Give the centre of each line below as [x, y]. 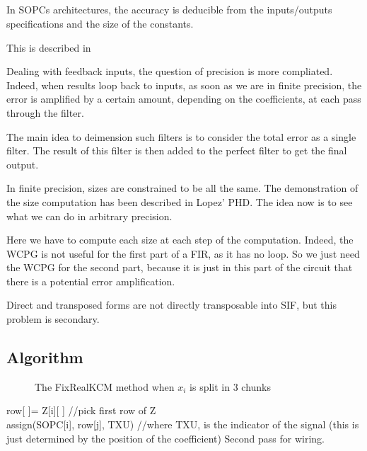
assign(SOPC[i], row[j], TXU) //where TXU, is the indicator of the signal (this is [183, 424]
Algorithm [45, 357]
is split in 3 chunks [231, 386]
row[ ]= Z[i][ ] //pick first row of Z [81, 410]
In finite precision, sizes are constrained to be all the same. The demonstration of [182, 188]
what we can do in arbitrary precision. [89, 216]
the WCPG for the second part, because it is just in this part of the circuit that [180, 267]
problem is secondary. [53, 319]
